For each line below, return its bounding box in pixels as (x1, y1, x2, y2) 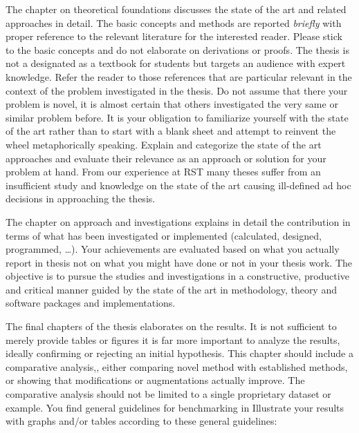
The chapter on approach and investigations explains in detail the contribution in (6, 214, 351, 229)
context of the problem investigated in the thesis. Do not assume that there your (6, 83, 348, 97)
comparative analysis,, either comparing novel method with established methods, (6, 359, 348, 374)
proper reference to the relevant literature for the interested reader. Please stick (6, 29, 342, 44)
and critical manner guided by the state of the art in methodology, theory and (6, 282, 337, 296)
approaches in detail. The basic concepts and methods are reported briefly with (6, 15, 342, 30)
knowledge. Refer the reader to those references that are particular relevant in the (6, 69, 352, 84)
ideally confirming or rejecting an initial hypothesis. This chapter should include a (6, 346, 353, 360)
